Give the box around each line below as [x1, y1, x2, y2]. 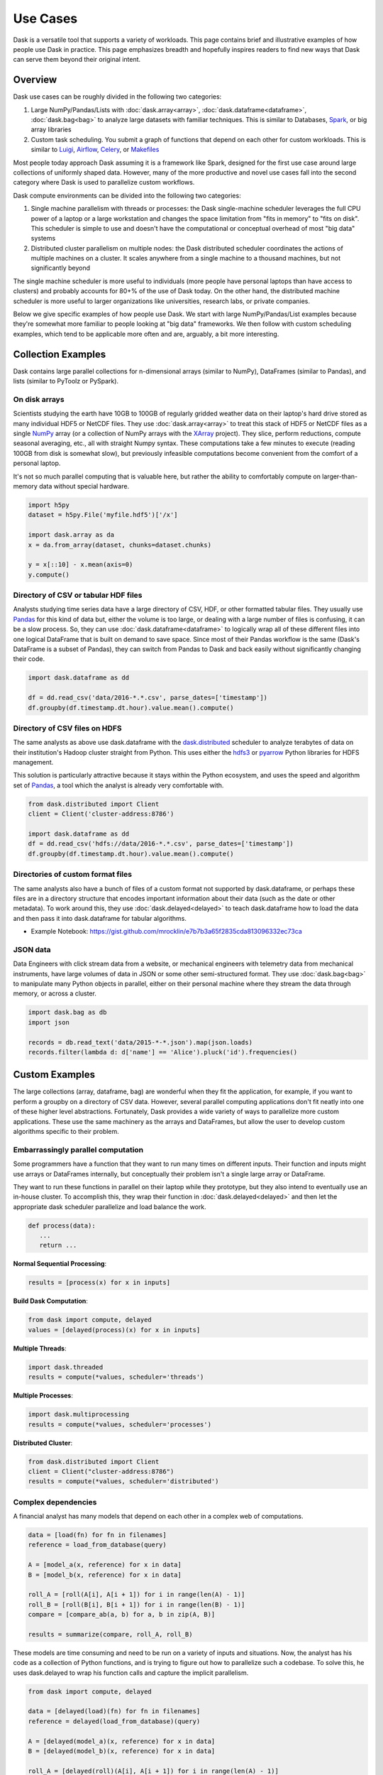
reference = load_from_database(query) [28, 1541, 167, 1549]
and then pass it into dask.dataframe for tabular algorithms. [13, 914, 187, 922]
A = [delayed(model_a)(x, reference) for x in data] [28, 1737, 216, 1745]
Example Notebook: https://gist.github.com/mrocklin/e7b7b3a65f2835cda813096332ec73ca [30, 927, 303, 936]
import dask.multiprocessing [28, 1410, 130, 1419]
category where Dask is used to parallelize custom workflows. [13, 178, 195, 187]
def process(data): [28, 1221, 96, 1230]
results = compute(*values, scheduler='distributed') [28, 1478, 219, 1485]
